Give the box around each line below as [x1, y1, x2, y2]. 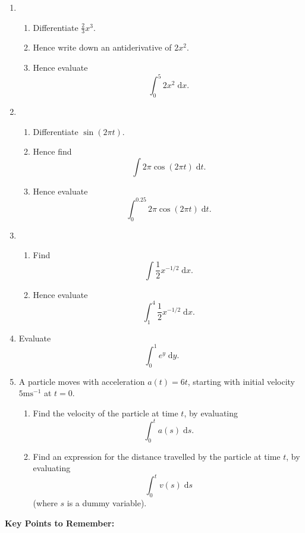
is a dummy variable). [67, 497, 147, 509]
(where [33, 497, 58, 509]
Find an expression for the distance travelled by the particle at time [33, 450, 281, 462]
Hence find [33, 145, 72, 158]
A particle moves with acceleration [18, 375, 145, 387]
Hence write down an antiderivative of [33, 41, 172, 54]
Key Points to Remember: [5, 516, 115, 529]
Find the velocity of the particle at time [33, 406, 178, 419]
